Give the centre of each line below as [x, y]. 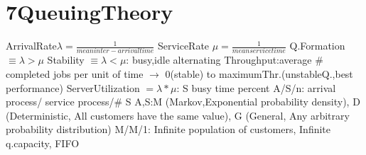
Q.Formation [317, 46]
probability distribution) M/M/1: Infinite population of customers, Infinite [168, 129]
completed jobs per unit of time [75, 74]
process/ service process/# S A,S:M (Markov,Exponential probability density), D [183, 102]
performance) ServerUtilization [73, 87]
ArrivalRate [31, 46]
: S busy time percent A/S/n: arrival [256, 87]
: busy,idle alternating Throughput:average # [225, 60]
